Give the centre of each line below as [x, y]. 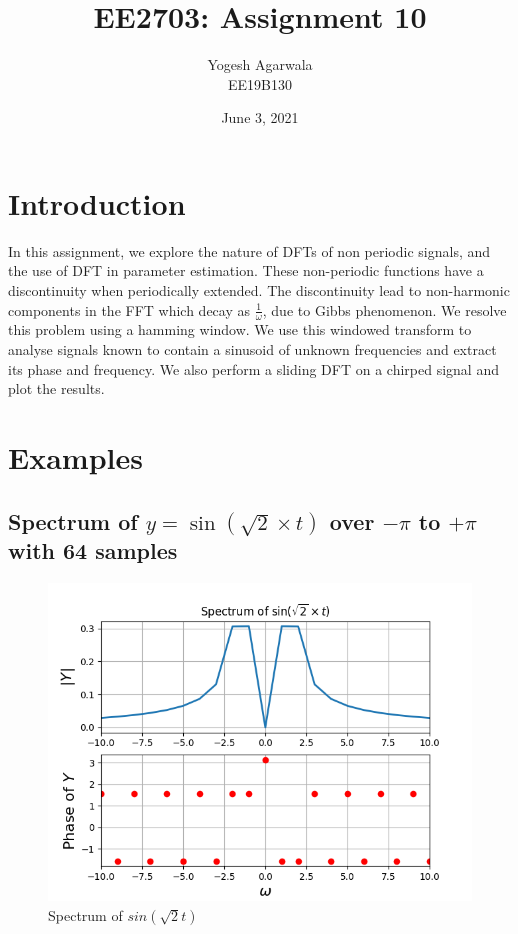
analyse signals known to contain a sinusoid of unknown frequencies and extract [252, 349]
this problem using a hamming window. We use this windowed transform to [240, 329]
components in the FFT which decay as [129, 309]
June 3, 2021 [260, 117]
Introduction [97, 202]
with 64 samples [93, 550]
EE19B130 [260, 83]
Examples [75, 457]
